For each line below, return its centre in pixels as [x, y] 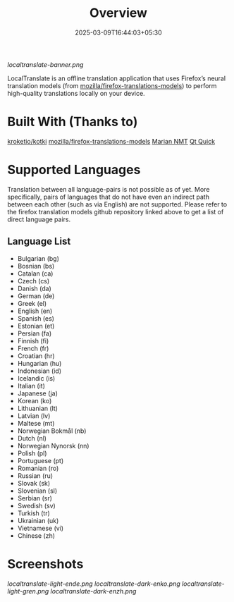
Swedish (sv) [37, 505]
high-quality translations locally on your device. [76, 93]
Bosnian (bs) [36, 266]
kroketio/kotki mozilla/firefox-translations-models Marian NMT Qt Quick [111, 141]
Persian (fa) [34, 333]
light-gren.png [28, 591]
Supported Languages [74, 170]
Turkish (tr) [34, 513]
